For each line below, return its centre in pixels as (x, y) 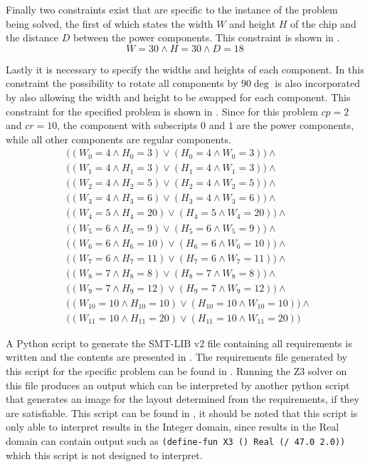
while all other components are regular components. (118, 139)
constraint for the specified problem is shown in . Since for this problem (162, 111)
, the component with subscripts (127, 125)
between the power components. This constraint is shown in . (206, 37)
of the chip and (323, 23)
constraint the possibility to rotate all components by (122, 83)
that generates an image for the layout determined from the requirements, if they (183, 399)
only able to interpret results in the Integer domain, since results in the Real (173, 427)
